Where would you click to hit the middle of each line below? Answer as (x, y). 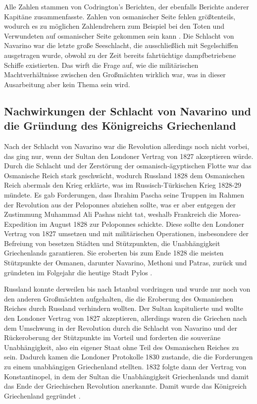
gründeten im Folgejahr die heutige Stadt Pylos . (78, 272)
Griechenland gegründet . (42, 395)
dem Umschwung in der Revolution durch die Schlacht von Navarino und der (121, 328)
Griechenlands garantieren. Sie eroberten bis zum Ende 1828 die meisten (114, 253)
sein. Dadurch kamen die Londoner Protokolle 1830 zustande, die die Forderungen (128, 357)
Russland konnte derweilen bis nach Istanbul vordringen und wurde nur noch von (127, 289)
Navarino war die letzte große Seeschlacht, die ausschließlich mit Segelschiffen (121, 45)
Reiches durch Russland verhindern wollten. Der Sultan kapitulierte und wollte (124, 308)
